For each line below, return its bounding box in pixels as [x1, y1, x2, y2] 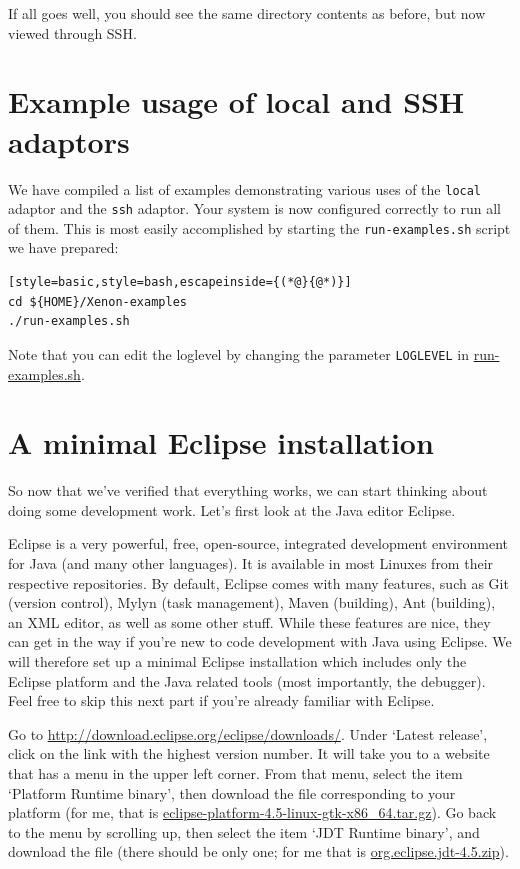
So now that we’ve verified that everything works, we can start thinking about [8, 480, 488, 501]
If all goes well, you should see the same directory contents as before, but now [8, 3, 486, 23]
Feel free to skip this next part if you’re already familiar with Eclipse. [8, 690, 435, 711]
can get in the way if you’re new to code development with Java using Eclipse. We [8, 631, 512, 652]
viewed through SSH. [8, 22, 137, 43]
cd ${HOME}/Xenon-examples [8, 294, 187, 309]
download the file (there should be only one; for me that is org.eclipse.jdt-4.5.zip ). [8, 841, 509, 862]
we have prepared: [8, 237, 119, 258]
